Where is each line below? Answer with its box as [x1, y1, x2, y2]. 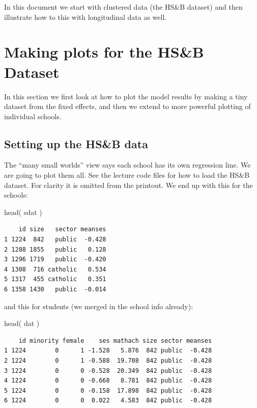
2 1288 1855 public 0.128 [4, 246, 106, 253]
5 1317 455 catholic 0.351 [4, 276, 106, 283]
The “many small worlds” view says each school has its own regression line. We [4, 159, 251, 170]
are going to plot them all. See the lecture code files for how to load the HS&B [4, 170, 250, 180]
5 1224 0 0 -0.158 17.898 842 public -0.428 [4, 387, 212, 394]
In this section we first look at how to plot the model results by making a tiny [4, 91, 248, 101]
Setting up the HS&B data [4, 135, 148, 151]
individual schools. [4, 111, 62, 121]
